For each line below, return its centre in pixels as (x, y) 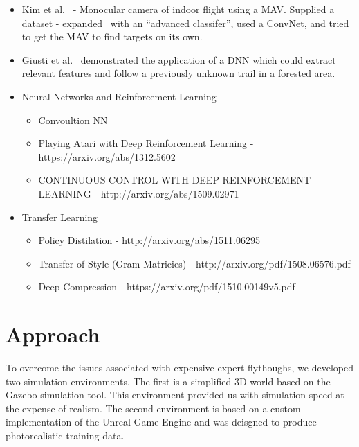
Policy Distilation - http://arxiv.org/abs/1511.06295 (149, 240)
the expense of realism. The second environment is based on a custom (153, 408)
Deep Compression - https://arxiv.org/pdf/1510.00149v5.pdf (167, 287)
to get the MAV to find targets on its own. (112, 36)
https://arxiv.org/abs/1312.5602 (107, 156)
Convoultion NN (73, 120)
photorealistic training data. (65, 435)
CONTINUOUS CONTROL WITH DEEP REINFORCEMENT (175, 180)
